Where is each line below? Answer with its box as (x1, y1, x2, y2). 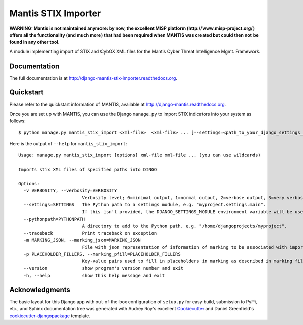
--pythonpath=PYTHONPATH (23, 216, 85, 222)
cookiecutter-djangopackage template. (9, 313, 90, 319)
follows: (9, 118, 26, 124)
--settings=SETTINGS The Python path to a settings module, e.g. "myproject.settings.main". (23, 202, 266, 208)
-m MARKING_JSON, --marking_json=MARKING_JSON (23, 237, 141, 243)
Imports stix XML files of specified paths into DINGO (18, 167, 157, 173)
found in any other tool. (9, 39, 60, 45)
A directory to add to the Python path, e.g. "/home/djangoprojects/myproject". (82, 223, 287, 229)
